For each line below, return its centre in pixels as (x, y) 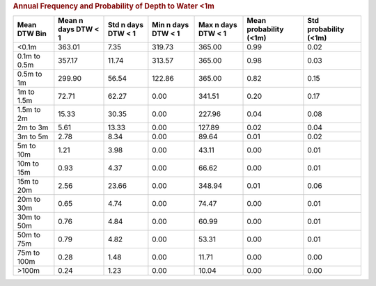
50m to (29, 235)
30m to (29, 217)
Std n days (126, 25)
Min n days (171, 25)
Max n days (218, 25)
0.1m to (29, 56)
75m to (29, 253)
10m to (28, 164)
